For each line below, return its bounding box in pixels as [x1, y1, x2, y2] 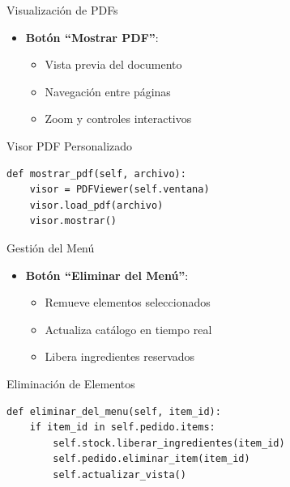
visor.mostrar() [29, 215, 117, 227]
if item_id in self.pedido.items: [29, 421, 215, 434]
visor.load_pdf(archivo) [29, 199, 164, 211]
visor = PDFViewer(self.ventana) [29, 184, 210, 196]
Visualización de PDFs [6, 2, 118, 18]
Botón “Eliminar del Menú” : [25, 266, 189, 283]
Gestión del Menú [6, 239, 95, 256]
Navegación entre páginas [45, 83, 171, 100]
